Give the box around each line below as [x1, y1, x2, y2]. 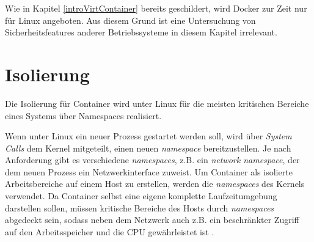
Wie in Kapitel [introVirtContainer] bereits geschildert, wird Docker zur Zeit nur [5, 2, 307, 14]
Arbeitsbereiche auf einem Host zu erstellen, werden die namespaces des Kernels [5, 177, 305, 190]
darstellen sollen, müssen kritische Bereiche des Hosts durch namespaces [5, 201, 274, 214]
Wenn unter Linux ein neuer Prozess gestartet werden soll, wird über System [5, 130, 292, 142]
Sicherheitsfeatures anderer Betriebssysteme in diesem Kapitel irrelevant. [5, 26, 277, 38]
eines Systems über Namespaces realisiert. [5, 109, 162, 122]
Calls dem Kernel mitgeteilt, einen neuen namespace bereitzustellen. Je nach [5, 141, 291, 154]
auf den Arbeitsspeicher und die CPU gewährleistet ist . [5, 225, 214, 238]
